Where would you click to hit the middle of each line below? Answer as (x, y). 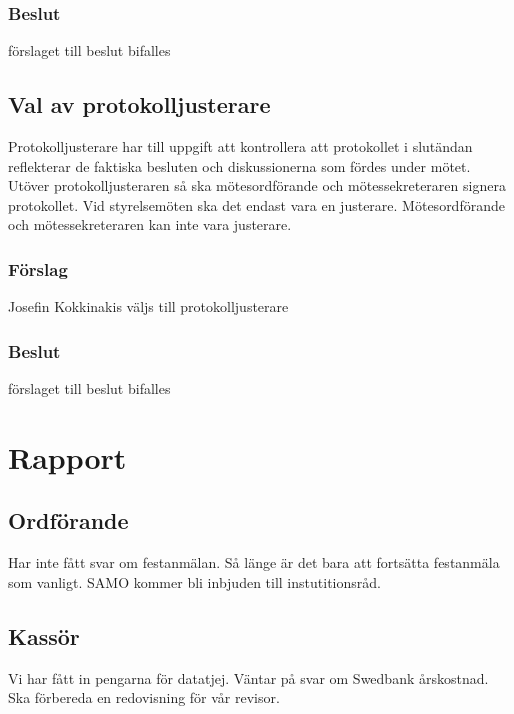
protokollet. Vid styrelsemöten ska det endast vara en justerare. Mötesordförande (256, 204)
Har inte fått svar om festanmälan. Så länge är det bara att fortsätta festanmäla (254, 562)
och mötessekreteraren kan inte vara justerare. (150, 224)
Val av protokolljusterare (139, 104)
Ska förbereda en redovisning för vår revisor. (144, 697)
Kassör (44, 635)
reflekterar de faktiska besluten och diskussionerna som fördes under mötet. (239, 165)
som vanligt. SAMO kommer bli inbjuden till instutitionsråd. (194, 581)
